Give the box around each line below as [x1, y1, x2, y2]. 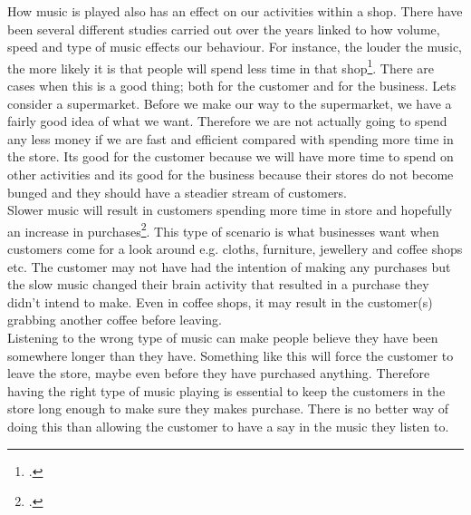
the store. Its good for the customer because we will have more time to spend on [7, 147, 454, 166]
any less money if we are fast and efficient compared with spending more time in [7, 129, 454, 148]
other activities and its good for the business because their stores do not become [7, 165, 454, 183]
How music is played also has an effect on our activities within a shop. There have [7, 2, 463, 20]
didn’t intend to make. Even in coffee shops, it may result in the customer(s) [7, 292, 433, 311]
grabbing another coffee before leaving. [7, 310, 222, 329]
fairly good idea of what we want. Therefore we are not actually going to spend [7, 112, 447, 131]
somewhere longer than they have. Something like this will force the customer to [7, 345, 454, 364]
